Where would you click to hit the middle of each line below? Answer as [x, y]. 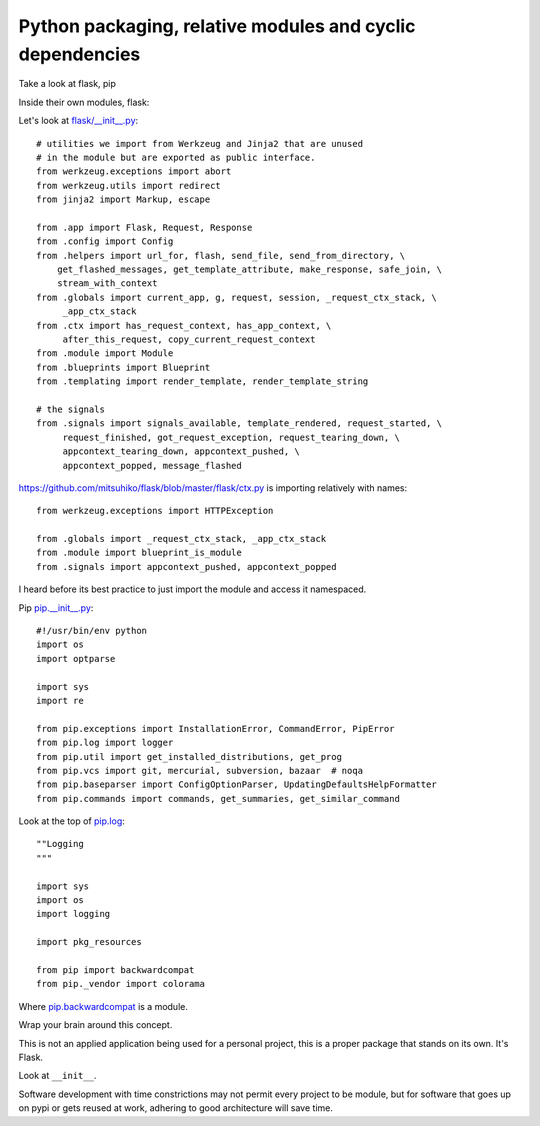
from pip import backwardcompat [115, 970]
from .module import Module [105, 353]
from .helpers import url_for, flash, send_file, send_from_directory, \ [221, 255]
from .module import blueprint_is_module [139, 553]
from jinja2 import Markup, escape [123, 199]
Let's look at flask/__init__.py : [78, 121]
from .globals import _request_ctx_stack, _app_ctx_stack [181, 539]
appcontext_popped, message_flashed [152, 465]
